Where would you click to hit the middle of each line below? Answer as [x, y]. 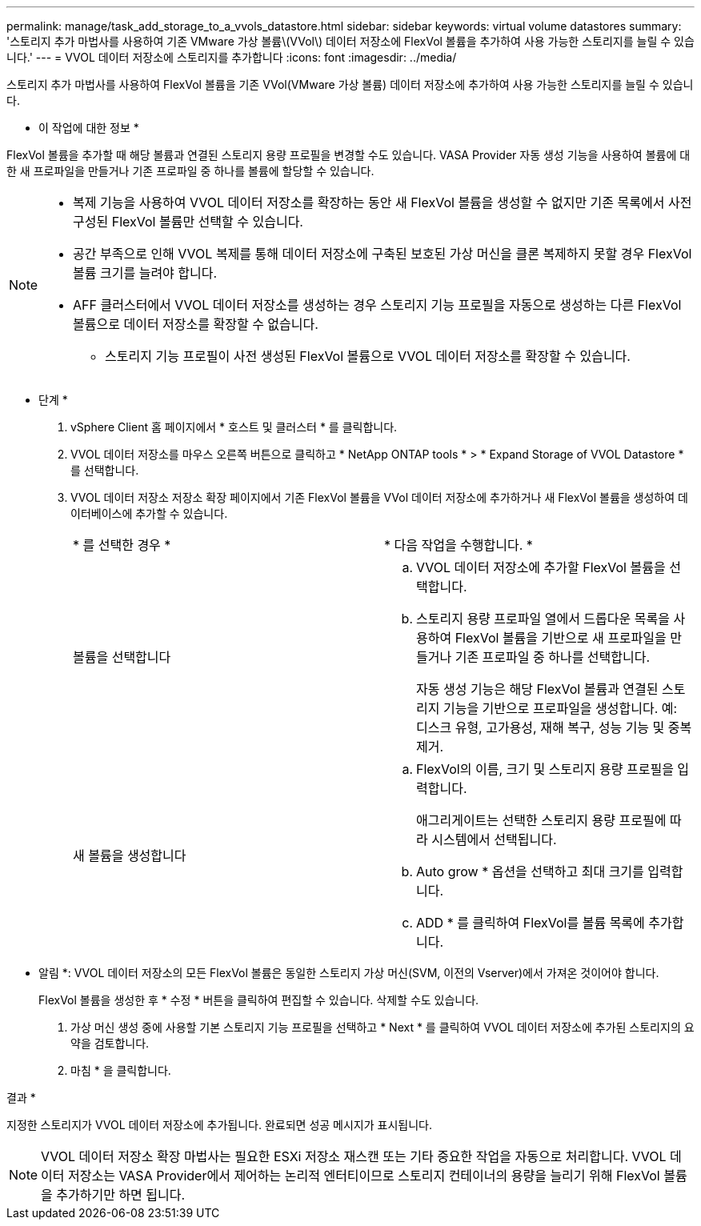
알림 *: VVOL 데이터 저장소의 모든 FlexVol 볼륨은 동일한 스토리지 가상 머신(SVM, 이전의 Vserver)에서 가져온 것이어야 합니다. [349, 973]
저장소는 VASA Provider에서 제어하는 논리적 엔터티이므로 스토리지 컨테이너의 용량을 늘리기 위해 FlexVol [364, 1176]
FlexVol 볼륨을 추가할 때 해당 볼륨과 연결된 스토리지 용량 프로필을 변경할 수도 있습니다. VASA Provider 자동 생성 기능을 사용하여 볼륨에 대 [348, 155]
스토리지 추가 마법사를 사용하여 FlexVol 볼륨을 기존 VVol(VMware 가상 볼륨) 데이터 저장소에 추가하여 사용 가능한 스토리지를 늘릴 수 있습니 [350, 84]
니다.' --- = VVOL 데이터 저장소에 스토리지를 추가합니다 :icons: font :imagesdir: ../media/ [232, 57]
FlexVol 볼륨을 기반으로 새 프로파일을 [561, 638]
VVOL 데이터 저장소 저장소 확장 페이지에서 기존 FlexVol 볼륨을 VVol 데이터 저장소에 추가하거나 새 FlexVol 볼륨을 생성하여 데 [379, 497]
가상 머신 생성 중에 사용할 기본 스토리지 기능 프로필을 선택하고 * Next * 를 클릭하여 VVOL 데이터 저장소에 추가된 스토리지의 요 [383, 1027]
